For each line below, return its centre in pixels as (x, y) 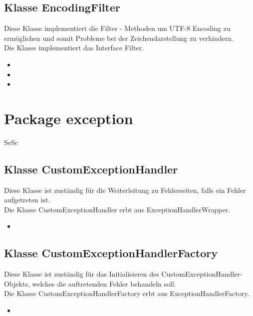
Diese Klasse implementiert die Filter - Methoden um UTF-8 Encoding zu (117, 28)
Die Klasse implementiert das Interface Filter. (74, 48)
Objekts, (17, 283)
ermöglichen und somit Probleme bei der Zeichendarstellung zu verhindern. (119, 38)
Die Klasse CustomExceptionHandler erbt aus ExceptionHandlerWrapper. (117, 209)
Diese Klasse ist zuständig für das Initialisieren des (82, 274)
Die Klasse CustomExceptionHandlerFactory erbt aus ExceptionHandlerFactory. (127, 293)
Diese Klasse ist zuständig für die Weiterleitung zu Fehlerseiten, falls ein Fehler (125, 190)
